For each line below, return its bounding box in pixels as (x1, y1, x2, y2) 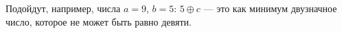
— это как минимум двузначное (203, 1, 337, 15)
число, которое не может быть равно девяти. (5, 14, 192, 28)
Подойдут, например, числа (5, 1, 121, 15)
